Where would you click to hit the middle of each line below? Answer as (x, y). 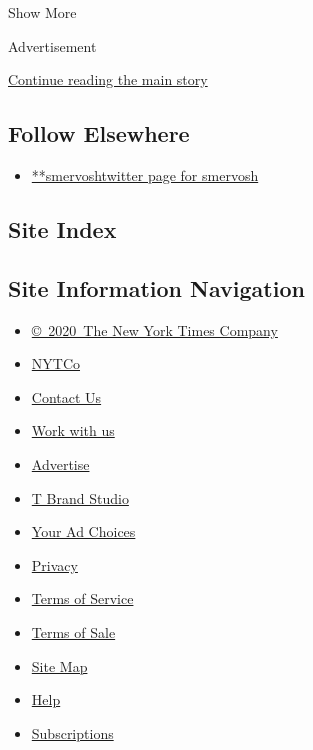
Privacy (54, 564)
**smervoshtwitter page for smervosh (145, 174)
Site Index (62, 228)
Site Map (59, 665)
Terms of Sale (73, 631)
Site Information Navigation (156, 287)
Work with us (73, 430)
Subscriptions (72, 732)
